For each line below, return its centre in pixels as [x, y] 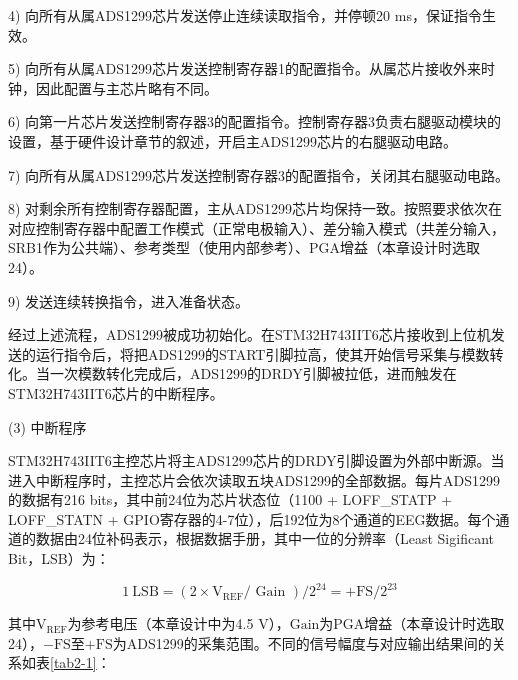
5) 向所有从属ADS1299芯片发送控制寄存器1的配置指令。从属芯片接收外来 [245, 68]
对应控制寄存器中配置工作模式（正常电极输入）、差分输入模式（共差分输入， [256, 227]
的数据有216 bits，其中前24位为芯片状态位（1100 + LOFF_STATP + [230, 499]
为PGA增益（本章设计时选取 [412, 623]
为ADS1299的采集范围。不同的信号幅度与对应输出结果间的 [302, 642]
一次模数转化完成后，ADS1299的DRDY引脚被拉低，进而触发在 [253, 373]
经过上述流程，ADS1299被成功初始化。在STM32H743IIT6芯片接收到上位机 [249, 334]
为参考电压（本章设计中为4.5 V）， [178, 623]
